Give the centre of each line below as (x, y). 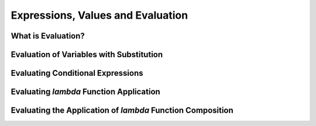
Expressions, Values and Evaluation (99, 15)
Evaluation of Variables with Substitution (87, 55)
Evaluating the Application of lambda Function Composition (122, 111)
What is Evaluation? (48, 36)
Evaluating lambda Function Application (85, 92)
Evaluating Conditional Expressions (77, 73)
